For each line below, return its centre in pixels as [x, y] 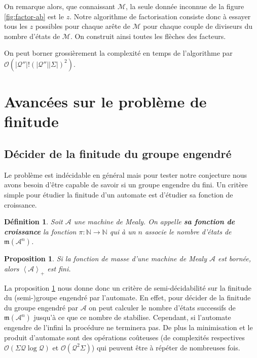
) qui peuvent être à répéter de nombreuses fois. [166, 347]
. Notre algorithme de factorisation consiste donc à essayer [160, 16]
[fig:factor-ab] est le [34, 16]
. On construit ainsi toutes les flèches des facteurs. [148, 36]
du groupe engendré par [41, 307]
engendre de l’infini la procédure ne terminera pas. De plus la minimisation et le [128, 327]
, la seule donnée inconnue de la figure [185, 6]
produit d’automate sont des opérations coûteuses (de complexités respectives [124, 337]
